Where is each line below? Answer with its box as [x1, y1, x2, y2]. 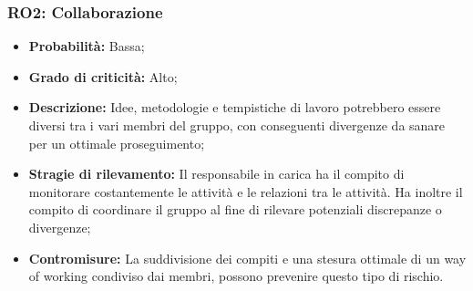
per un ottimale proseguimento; [28, 133, 205, 152]
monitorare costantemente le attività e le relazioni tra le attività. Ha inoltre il [28, 182, 463, 201]
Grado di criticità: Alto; [28, 67, 178, 86]
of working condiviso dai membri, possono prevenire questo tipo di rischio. [28, 266, 444, 286]
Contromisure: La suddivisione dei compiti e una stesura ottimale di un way [28, 248, 467, 267]
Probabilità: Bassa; [28, 36, 145, 56]
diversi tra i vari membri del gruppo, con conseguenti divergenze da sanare [28, 116, 446, 134]
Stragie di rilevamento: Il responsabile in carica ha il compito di [28, 164, 405, 183]
